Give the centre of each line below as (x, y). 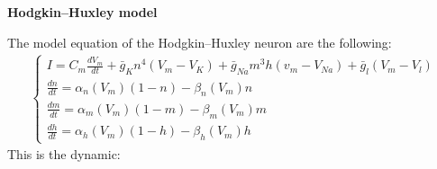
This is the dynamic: (64, 154)
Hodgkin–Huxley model (82, 12)
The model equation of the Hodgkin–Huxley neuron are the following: (200, 42)
